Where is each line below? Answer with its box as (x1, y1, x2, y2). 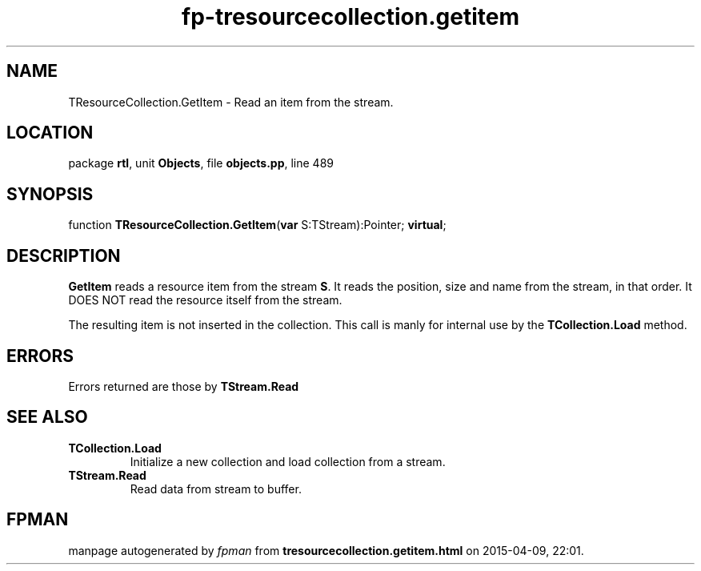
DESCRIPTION (6, 245, 121, 266)
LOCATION (6, 123, 94, 143)
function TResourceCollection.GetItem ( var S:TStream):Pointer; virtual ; (68, 218, 447, 232)
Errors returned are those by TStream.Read (68, 379, 299, 393)
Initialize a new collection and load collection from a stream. (130, 454, 446, 468)
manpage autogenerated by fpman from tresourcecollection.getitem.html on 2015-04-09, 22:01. (68, 543, 584, 557)
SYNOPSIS (6, 183, 94, 204)
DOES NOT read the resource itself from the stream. (68, 293, 342, 308)
